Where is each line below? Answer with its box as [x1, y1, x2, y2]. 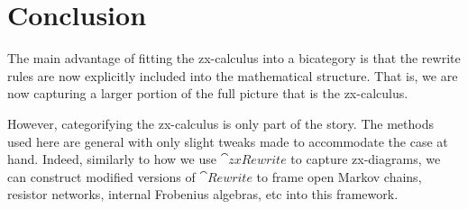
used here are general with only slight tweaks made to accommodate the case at [7, 132, 448, 150]
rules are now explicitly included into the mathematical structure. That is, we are [7, 66, 458, 85]
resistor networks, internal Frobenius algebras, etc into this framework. [7, 185, 399, 204]
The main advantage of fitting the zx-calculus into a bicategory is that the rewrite [7, 49, 461, 68]
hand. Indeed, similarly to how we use [7, 150, 216, 168]
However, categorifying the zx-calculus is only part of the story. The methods [7, 114, 434, 132]
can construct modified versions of [7, 167, 196, 186]
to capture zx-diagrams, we [290, 150, 441, 168]
